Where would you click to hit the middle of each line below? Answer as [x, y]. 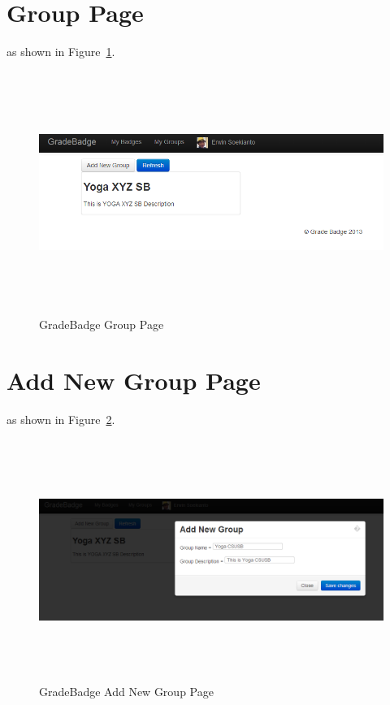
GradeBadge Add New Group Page [126, 692]
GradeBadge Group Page [102, 324]
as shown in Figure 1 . [61, 52]
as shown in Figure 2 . [61, 419]
